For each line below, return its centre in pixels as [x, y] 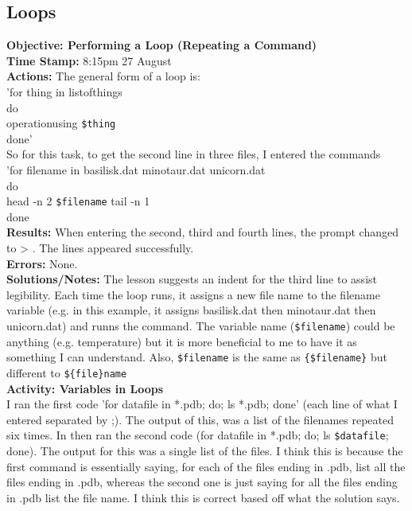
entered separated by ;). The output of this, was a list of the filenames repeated [200, 419]
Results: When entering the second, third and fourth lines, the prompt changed [202, 232]
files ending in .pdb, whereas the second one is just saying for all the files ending [202, 482]
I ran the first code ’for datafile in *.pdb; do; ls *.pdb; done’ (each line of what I [202, 404]
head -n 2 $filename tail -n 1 [78, 201]
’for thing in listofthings [64, 91]
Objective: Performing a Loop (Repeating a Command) [162, 45]
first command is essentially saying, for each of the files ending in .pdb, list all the [206, 466]
